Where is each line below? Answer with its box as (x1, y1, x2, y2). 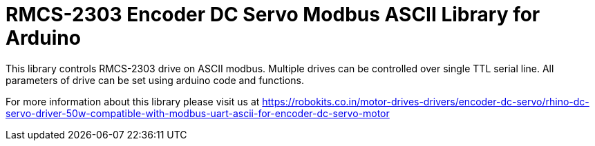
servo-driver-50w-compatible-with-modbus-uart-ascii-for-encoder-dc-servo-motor (6, 107, 390, 119)
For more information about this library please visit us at (6, 95, 260, 107)
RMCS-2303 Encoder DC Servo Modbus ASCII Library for (6, 3, 540, 26)
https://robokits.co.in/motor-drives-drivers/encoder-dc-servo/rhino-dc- (262, 95, 589, 107)
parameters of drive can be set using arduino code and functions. (6, 74, 304, 86)
